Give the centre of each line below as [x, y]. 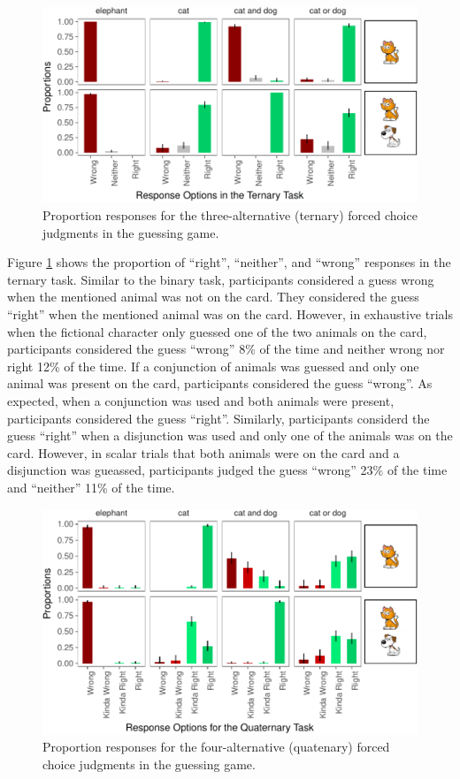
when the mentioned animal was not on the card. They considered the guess [213, 297]
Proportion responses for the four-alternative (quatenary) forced [216, 747]
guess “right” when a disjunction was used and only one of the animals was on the [230, 435]
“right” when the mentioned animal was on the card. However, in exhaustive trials [230, 313]
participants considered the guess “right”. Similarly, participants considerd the [218, 418]
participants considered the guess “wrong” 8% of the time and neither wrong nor [226, 349]
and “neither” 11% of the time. [91, 487]
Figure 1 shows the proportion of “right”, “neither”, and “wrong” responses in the [229, 262]
